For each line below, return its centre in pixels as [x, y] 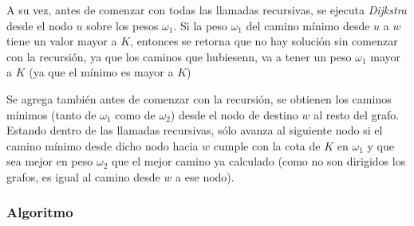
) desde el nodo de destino [234, 114]
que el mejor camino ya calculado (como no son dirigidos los [259, 161]
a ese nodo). [205, 176]
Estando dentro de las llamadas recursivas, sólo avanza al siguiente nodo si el [195, 130]
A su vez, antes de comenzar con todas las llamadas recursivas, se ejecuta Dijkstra [207, 10]
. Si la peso [200, 25]
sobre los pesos [122, 25]
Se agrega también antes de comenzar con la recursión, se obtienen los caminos [199, 98]
